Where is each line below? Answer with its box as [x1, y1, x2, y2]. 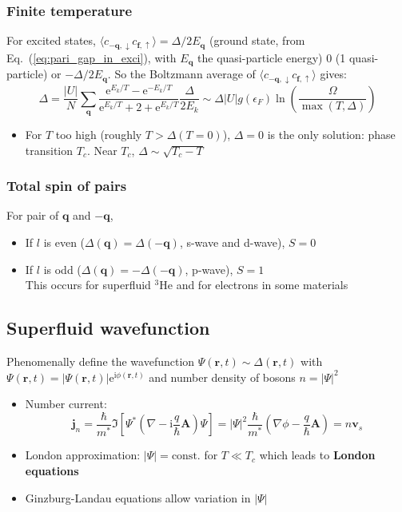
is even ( [43, 234, 86, 251]
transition [25, 141, 74, 158]
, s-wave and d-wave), [179, 234, 285, 251]
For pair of [6, 207, 59, 224]
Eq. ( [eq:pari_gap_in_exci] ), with [6, 49, 177, 65]
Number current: [25, 395, 107, 412]
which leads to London [259, 447, 376, 463]
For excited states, [6, 32, 96, 49]
